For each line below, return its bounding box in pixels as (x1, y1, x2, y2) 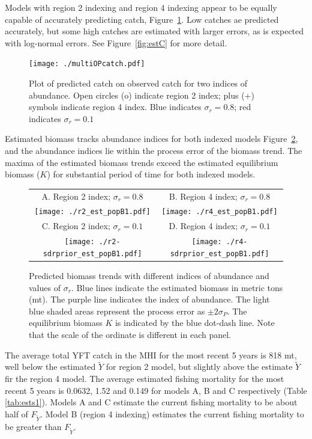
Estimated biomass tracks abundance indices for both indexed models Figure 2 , (5, 132, 298, 145)
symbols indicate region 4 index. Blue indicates (29, 100, 202, 113)
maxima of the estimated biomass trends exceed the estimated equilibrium (5, 156, 278, 168)
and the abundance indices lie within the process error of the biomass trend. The (5, 144, 302, 156)
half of (5, 407, 28, 420)
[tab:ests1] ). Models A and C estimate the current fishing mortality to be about (5, 396, 298, 408)
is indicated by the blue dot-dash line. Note (115, 316, 275, 329)
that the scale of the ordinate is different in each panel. (29, 328, 231, 340)
